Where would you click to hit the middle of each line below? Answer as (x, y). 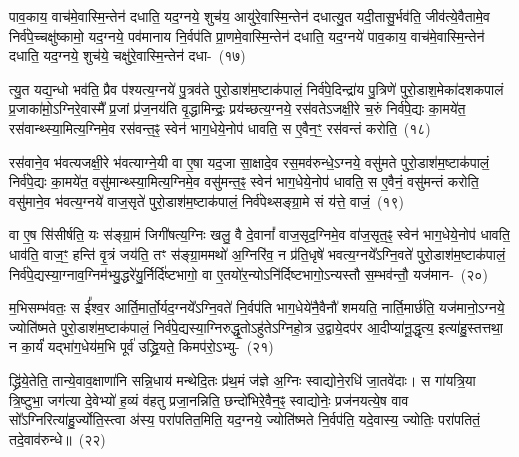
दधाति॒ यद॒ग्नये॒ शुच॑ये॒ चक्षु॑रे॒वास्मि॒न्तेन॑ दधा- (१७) (127, 55)
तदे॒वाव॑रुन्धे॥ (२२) (57, 438)
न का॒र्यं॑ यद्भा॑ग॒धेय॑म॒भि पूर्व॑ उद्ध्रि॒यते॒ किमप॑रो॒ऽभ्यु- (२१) (141, 346)
